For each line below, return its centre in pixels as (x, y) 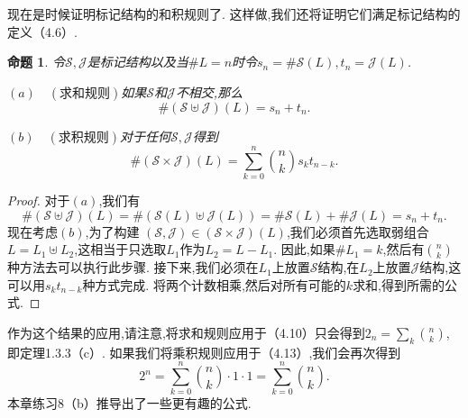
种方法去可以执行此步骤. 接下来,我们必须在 (133, 267)
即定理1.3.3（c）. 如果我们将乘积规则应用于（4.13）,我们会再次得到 (204, 352)
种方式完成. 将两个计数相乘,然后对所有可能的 (214, 284)
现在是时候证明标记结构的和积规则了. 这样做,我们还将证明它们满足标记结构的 (234, 14)
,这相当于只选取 (120, 249)
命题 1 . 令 (36, 62)
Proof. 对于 (39, 200)
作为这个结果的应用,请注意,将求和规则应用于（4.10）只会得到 (186, 332)
